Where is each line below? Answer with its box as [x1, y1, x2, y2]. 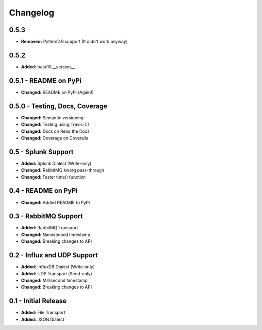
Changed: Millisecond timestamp [21, 277, 88, 283]
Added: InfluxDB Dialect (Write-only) [21, 264, 95, 270]
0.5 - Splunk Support [9, 148, 74, 156]
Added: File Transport [21, 310, 65, 315]
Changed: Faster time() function [21, 174, 86, 180]
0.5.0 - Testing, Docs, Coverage [9, 102, 108, 110]
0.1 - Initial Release [9, 297, 67, 305]
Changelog [9, 7, 54, 18]
